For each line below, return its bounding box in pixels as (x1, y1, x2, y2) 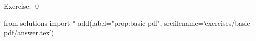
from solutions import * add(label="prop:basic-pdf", (4, 17, 162, 28)
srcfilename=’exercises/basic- (164, 17, 253, 28)
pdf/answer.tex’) (4, 27, 54, 38)
